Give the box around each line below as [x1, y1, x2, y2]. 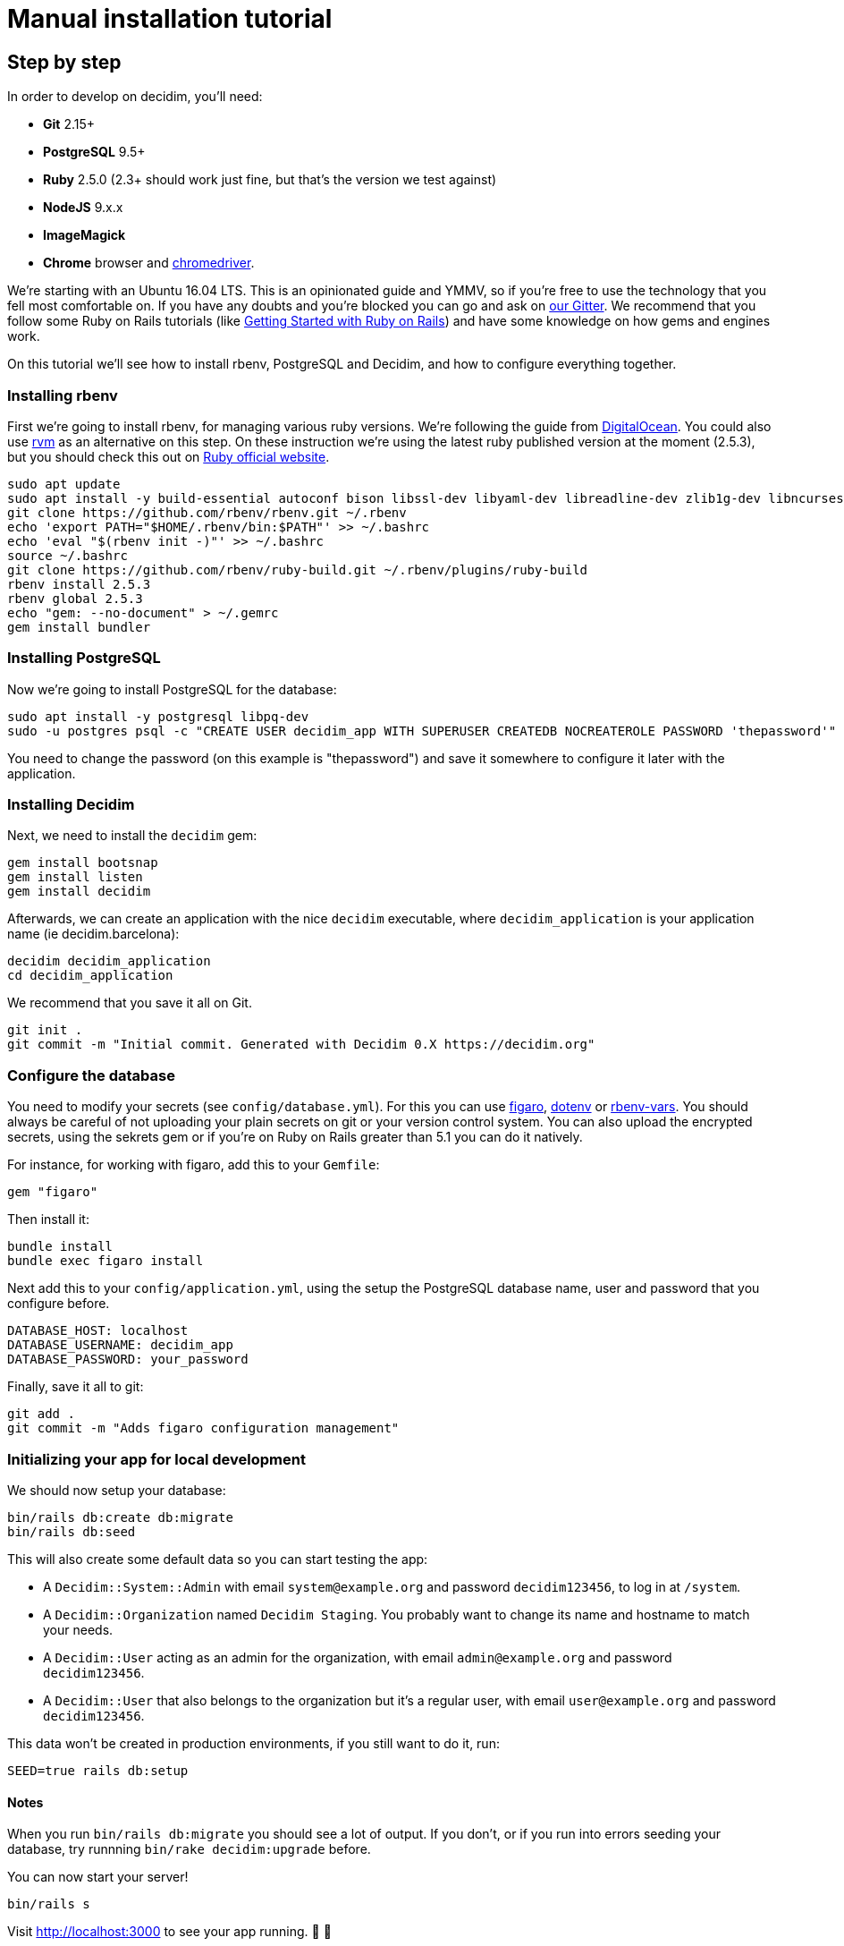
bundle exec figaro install [7, 1253, 204, 1269]
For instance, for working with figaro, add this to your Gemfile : [7, 1157, 380, 1173]
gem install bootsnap [7, 855, 158, 871]
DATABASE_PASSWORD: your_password [7, 1352, 249, 1367]
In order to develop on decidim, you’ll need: [7, 89, 263, 105]
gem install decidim [7, 884, 151, 899]
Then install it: [7, 1211, 89, 1228]
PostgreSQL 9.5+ [43, 144, 146, 160]
